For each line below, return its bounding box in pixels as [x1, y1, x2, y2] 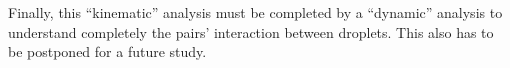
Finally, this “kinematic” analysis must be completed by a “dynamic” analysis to [8, 2, 503, 22]
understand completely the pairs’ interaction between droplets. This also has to [8, 21, 494, 42]
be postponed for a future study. [8, 41, 207, 62]
